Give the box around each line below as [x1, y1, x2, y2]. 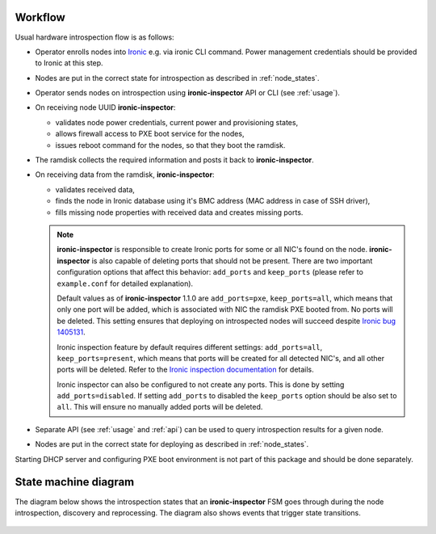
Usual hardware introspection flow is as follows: [15, 32, 174, 42]
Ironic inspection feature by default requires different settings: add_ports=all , [57, 342, 323, 351]
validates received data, [55, 184, 135, 194]
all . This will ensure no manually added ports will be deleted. [57, 402, 263, 412]
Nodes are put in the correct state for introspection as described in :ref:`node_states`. [35, 73, 320, 82]
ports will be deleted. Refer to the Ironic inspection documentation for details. [57, 364, 314, 375]
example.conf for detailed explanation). [57, 279, 194, 288]
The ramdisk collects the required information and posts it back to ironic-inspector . [35, 155, 314, 165]
